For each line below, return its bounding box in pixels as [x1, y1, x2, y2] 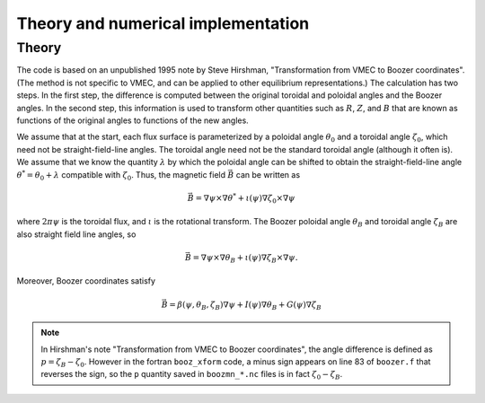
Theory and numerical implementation [16, 13, 310, 33]
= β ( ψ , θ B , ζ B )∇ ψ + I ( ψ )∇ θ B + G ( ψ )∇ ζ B [169, 299, 322, 311]
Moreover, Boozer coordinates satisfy [16, 276, 156, 286]
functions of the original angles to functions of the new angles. [16, 115, 249, 126]
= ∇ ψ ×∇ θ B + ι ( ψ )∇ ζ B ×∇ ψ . [192, 252, 298, 265]
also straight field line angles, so [16, 229, 137, 240]
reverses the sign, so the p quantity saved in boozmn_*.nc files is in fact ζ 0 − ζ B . [40, 369, 343, 381]
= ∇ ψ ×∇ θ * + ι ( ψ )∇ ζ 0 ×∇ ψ [195, 191, 295, 206]
